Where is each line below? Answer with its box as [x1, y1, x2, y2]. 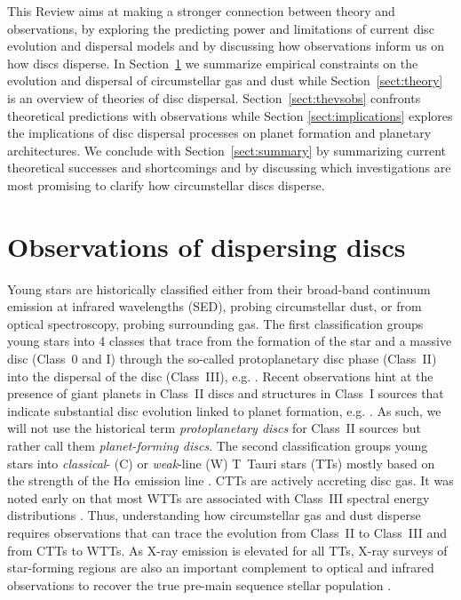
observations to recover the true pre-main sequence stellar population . [7, 575, 392, 594]
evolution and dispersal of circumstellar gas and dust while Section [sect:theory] [7, 71, 443, 90]
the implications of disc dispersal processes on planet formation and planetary [7, 124, 432, 142]
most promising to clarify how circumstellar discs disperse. [7, 175, 325, 194]
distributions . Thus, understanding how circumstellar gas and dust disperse [7, 506, 421, 524]
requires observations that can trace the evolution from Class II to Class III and [7, 523, 447, 541]
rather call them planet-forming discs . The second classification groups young [7, 436, 428, 454]
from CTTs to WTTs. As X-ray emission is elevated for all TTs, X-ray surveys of [7, 540, 448, 559]
